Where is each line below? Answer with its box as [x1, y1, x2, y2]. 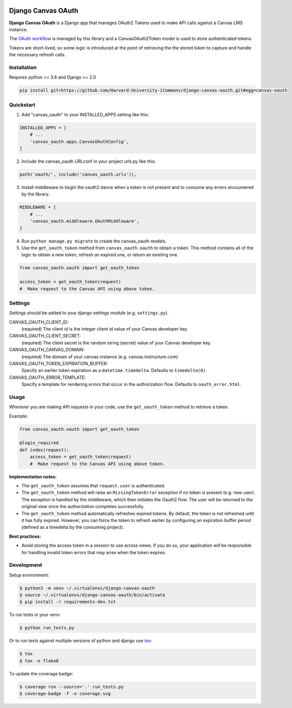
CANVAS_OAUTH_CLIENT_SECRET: [9, 333, 81, 339]
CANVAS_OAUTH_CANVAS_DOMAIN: [9, 347, 85, 353]
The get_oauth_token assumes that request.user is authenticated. [21, 483, 166, 488]
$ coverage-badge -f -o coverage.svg [19, 691, 111, 697]
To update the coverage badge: [9, 670, 73, 676]
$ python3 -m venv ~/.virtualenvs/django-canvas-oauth [19, 585, 155, 591]
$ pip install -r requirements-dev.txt [19, 599, 116, 605]
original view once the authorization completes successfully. [21, 504, 145, 510]
